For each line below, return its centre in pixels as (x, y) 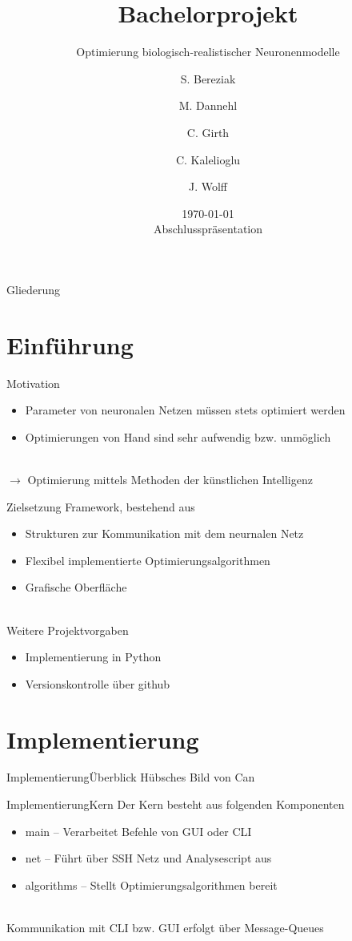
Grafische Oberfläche (76, 587)
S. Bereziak (208, 78)
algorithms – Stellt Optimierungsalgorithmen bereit (151, 884)
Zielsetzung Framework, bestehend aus (101, 506)
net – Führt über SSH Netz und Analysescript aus (148, 858)
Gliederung (34, 289)
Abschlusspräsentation (208, 229)
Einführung (70, 344)
